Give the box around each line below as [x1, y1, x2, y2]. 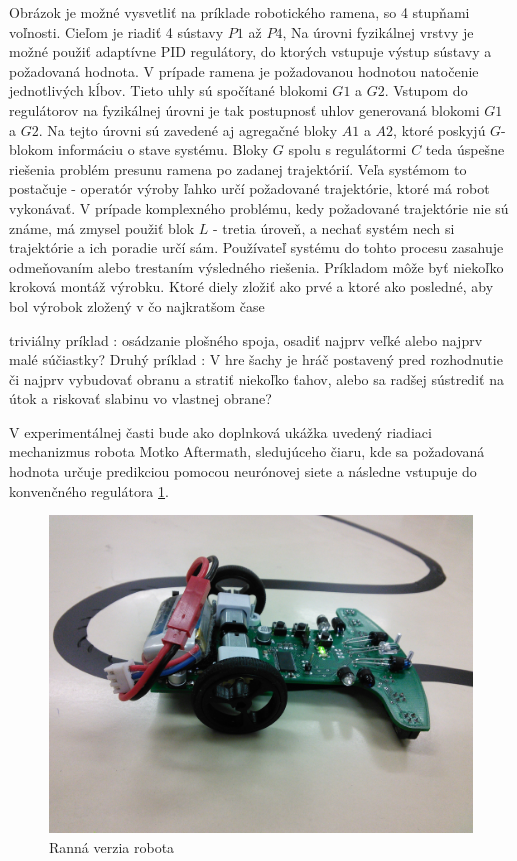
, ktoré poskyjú [393, 119, 486, 140]
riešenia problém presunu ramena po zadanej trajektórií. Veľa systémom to [9, 158, 467, 179]
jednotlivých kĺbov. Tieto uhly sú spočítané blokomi [9, 80, 328, 101]
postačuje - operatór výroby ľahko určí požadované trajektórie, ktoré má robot [9, 178, 490, 199]
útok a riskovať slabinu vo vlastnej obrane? [9, 388, 272, 409]
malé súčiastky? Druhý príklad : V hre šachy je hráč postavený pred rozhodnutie [9, 349, 503, 370]
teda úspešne [425, 139, 505, 160]
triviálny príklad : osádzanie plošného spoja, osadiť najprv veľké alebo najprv [9, 329, 483, 350]
